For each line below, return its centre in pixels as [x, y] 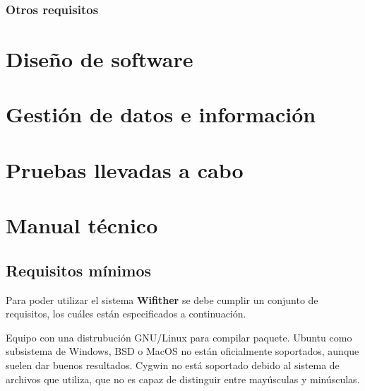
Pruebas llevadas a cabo [125, 169]
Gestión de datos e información [161, 114]
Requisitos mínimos [78, 270]
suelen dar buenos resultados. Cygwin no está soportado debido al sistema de [173, 364]
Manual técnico [82, 225]
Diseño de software [100, 59]
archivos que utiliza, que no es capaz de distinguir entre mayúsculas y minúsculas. [183, 379]
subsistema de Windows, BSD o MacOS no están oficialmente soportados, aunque [182, 351]
